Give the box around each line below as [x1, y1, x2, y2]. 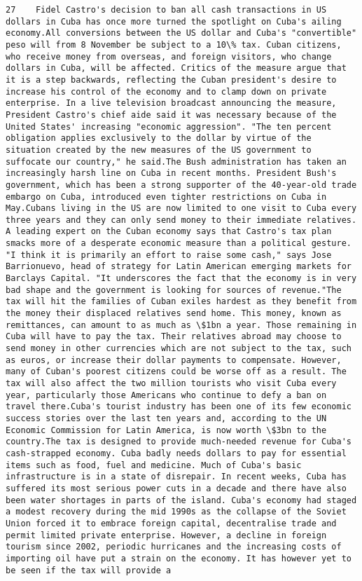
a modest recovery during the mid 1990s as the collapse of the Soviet [6, 507, 347, 517]
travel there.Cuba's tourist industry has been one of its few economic [6, 402, 351, 412]
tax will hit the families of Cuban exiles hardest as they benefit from [6, 296, 357, 307]
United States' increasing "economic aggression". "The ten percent [6, 121, 332, 132]
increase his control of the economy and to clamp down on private [6, 86, 327, 97]
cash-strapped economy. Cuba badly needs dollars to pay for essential [6, 448, 347, 458]
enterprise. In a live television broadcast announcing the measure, [6, 98, 337, 109]
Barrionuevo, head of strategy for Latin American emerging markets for [6, 261, 351, 272]
